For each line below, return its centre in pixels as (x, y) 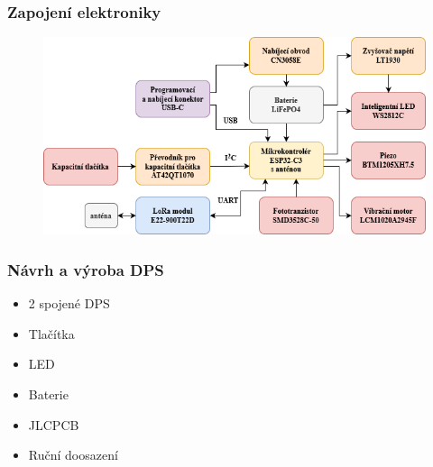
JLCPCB (54, 424)
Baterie (48, 394)
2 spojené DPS (69, 303)
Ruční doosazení (73, 455)
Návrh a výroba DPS (86, 269)
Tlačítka (51, 333)
